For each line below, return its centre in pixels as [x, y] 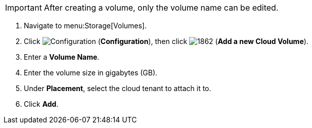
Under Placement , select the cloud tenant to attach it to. [118, 88]
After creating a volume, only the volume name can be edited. [161, 8]
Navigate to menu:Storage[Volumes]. [85, 26]
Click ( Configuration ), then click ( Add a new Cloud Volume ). [166, 41]
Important [24, 8]
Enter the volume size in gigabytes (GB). [91, 73]
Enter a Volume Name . [62, 57]
